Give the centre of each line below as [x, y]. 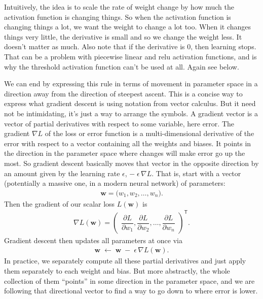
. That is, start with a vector [196, 173]
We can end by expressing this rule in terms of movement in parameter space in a [131, 84]
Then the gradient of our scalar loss [60, 203]
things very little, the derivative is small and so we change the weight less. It [123, 36]
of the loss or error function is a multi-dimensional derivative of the [149, 133]
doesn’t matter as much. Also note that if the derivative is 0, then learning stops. [130, 46]
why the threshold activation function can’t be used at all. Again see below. [122, 66]
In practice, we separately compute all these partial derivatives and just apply [125, 261]
